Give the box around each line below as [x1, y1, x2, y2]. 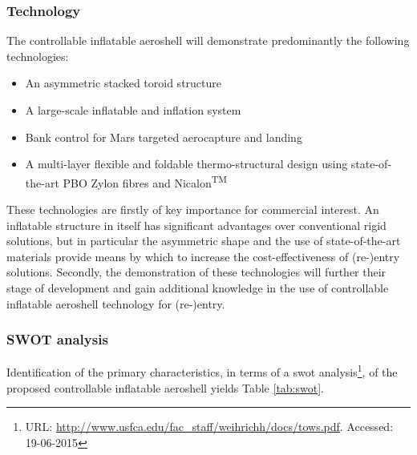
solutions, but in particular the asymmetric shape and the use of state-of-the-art [6, 232, 401, 249]
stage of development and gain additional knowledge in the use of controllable [6, 280, 389, 296]
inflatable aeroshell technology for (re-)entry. [6, 295, 225, 312]
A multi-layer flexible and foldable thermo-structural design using [25, 155, 348, 172]
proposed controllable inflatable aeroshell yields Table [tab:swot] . [6, 379, 324, 396]
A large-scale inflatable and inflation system [25, 102, 241, 118]
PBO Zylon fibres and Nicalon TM [63, 171, 227, 191]
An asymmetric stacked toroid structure [25, 74, 221, 91]
